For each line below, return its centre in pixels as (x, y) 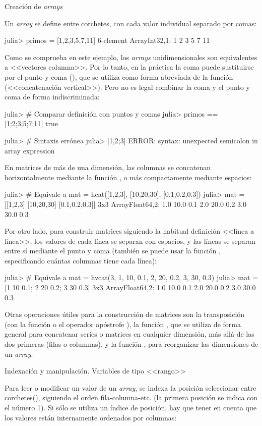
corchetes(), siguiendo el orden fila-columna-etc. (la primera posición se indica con (131, 397)
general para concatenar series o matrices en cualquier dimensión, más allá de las (129, 334)
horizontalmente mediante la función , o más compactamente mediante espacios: (128, 177)
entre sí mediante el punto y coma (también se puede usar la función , (113, 251)
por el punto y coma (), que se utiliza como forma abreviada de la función (119, 76)
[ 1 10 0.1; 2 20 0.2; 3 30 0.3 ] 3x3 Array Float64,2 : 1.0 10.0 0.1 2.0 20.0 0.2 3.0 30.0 (130, 287)
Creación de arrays (34, 6)
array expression (30, 150)
